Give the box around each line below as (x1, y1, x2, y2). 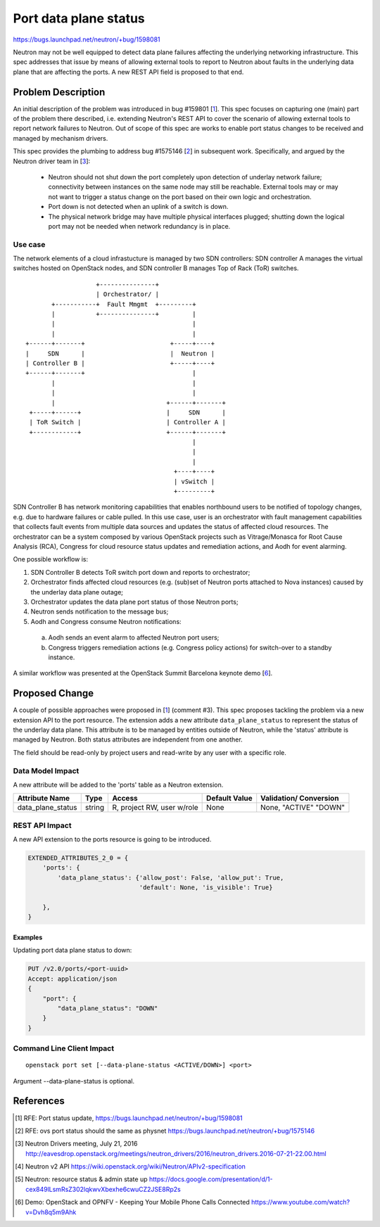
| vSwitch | (173, 477, 215, 485)
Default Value (206, 794, 253, 803)
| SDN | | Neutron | (25, 349, 215, 357)
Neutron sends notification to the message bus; (30, 607, 169, 616)
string (84, 803, 105, 813)
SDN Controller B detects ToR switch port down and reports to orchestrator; (30, 568, 251, 576)
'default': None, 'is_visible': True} (139, 884, 273, 891)
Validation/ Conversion (260, 794, 339, 803)
